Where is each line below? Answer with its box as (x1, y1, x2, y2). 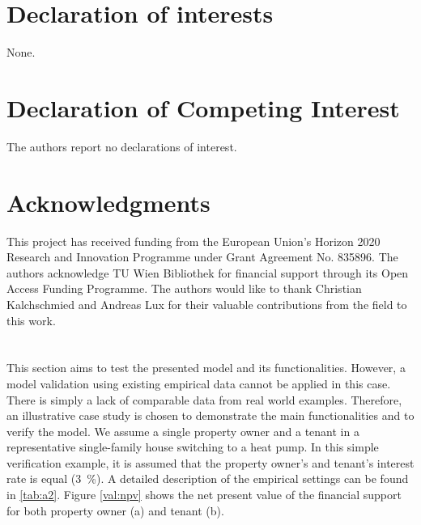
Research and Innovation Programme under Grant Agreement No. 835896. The (6, 248, 398, 265)
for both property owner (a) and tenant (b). (6, 502, 224, 519)
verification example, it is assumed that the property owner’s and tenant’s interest (6, 454, 415, 471)
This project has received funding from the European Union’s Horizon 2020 (6, 232, 381, 249)
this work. (6, 311, 56, 328)
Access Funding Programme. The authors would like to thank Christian (6, 280, 362, 297)
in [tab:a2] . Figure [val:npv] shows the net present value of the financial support (6, 486, 402, 503)
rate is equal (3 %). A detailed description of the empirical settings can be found (6, 470, 409, 487)
